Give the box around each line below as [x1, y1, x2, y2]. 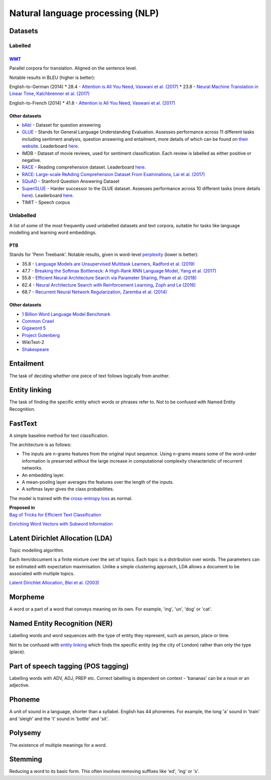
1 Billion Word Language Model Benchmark [22, 311, 110, 317]
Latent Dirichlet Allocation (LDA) [9, 534, 112, 543]
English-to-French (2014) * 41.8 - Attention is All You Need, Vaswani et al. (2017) [9, 100, 176, 106]
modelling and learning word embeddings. [9, 229, 97, 235]
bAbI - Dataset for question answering [22, 122, 101, 128]
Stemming [9, 755, 43, 764]
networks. [22, 465, 43, 471]
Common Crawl [22, 318, 54, 324]
